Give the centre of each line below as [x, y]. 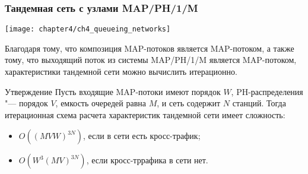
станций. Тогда [259, 103]
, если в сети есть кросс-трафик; [142, 136]
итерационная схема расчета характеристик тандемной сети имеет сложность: [145, 114]
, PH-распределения [267, 91]
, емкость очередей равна [101, 103]
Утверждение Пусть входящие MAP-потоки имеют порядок [113, 91]
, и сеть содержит [189, 103]
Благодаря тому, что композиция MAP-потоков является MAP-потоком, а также [150, 48]
